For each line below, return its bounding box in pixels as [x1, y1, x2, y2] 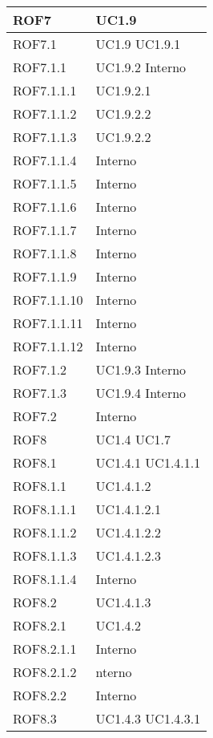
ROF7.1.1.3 [13, 128, 77, 146]
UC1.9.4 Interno [95, 383, 187, 402]
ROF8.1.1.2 [13, 523, 77, 541]
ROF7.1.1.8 [13, 244, 77, 262]
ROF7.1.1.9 [13, 267, 77, 286]
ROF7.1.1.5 [13, 174, 77, 193]
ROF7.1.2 [13, 360, 67, 379]
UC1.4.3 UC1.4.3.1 [95, 709, 201, 728]
